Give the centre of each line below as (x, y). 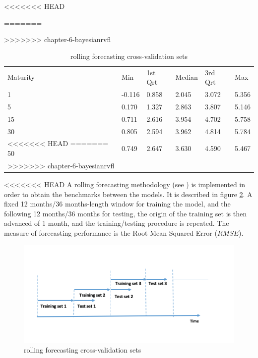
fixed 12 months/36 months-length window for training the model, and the (117, 204)
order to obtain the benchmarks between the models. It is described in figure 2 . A (128, 194)
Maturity (21, 77)
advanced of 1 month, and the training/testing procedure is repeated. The (117, 223)
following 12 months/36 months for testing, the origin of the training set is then (125, 213)
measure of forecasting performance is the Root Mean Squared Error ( (111, 232)
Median (187, 77)
